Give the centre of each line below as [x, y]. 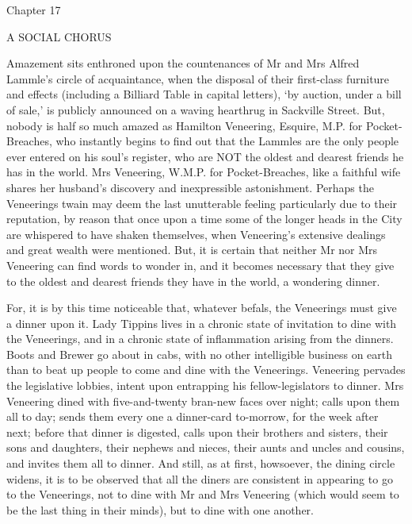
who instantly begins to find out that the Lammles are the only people [227, 141]
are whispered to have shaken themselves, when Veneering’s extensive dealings [196, 234]
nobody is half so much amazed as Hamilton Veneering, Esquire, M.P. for [185, 125]
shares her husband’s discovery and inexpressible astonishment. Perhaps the [190, 187]
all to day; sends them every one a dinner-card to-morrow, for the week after [193, 416]
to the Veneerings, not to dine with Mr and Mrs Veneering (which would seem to [203, 494]
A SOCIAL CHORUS [59, 36]
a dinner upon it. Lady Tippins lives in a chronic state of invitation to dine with [202, 323]
